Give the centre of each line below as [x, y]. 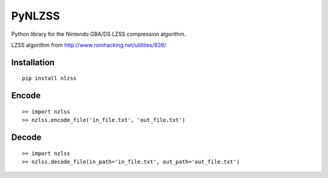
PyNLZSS [36, 16]
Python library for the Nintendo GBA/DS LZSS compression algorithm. [99, 34]
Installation [33, 62]
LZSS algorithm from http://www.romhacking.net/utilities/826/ [89, 45]
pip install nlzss [50, 78]
